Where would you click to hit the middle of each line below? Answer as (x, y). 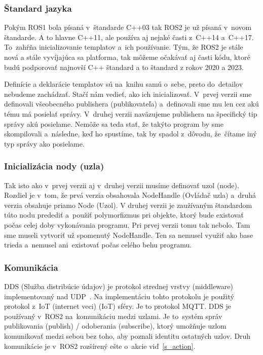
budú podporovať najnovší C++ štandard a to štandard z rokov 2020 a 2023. (124, 67)
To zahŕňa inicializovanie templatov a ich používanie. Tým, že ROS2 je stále (124, 47)
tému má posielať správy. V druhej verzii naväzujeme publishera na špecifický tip (131, 113)
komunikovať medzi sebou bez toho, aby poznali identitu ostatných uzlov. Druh (127, 335)
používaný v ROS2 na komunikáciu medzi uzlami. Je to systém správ (113, 316)
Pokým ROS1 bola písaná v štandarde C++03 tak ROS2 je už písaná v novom (128, 27)
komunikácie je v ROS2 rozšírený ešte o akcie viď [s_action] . (100, 346)
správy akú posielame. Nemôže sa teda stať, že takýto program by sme (114, 123)
